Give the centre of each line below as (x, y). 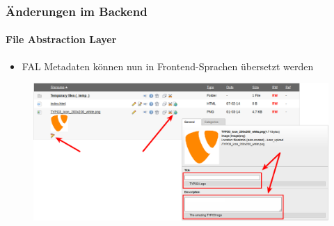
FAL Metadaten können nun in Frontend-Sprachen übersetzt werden (168, 66)
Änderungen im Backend (77, 11)
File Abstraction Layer (61, 39)
